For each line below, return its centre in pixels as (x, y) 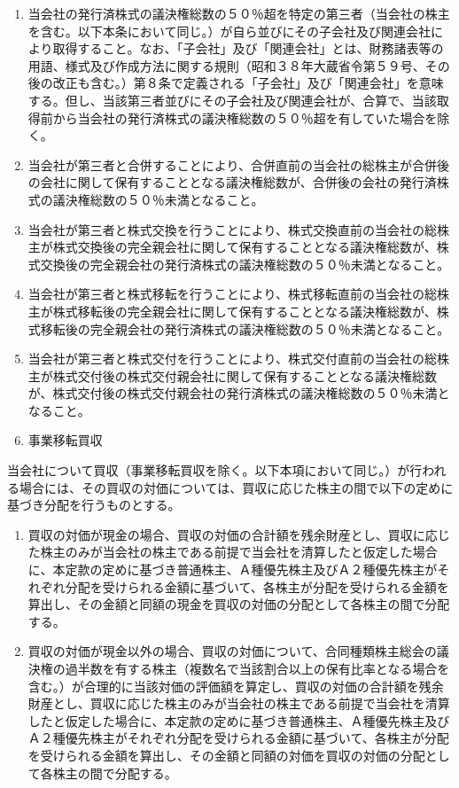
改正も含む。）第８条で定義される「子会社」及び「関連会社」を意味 (248, 83)
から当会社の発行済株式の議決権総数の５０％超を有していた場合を (245, 117)
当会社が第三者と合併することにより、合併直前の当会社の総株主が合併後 (238, 164)
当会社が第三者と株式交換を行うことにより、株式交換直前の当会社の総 (232, 229)
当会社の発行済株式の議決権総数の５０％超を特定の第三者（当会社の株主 (239, 13)
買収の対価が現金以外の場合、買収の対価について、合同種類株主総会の (232, 651)
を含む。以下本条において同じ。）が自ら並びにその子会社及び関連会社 (229, 31)
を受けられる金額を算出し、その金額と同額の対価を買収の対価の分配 (226, 755)
